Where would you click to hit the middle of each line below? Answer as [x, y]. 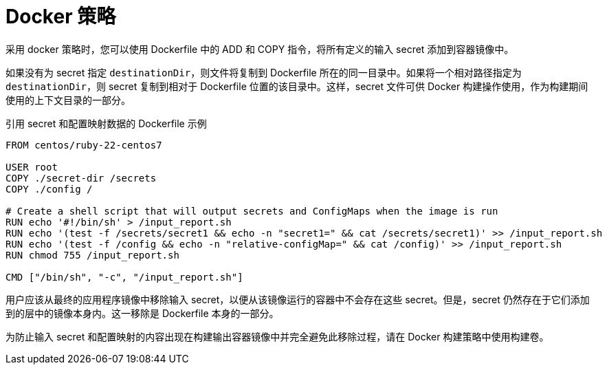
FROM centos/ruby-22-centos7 [84, 145]
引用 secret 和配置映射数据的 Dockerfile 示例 [106, 123]
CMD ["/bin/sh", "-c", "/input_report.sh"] [124, 277]
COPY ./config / [49, 189]
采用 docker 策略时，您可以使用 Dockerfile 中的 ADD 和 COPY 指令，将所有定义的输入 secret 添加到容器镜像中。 [260, 49]
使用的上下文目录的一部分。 [68, 100]
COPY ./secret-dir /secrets [81, 178]
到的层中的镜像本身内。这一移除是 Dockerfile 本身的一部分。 [142, 313]
